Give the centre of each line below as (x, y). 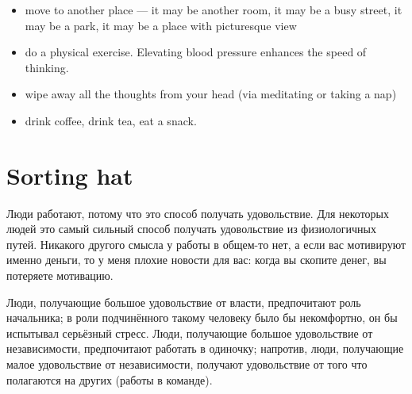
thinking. (47, 67)
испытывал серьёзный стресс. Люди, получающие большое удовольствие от (190, 333)
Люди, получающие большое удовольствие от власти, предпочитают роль (184, 302)
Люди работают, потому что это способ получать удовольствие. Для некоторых (198, 213)
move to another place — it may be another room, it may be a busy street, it (214, 10)
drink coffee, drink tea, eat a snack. (111, 120)
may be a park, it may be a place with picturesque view (161, 25)
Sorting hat (70, 175)
